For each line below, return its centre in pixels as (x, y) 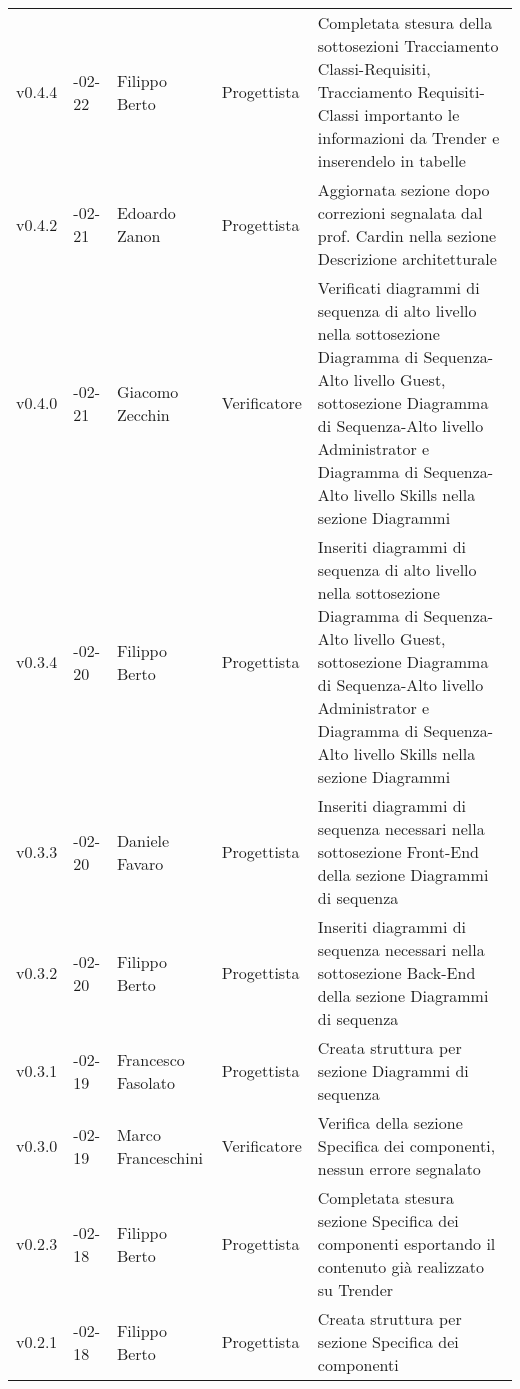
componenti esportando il (406, 1243)
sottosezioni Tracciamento (408, 45)
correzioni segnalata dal (400, 212)
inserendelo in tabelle (391, 160)
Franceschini (160, 1157)
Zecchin (143, 414)
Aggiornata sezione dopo (403, 189)
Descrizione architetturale (407, 258)
